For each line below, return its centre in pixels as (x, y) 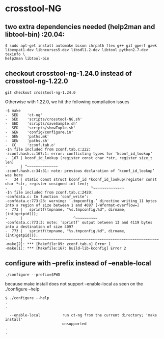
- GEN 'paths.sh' (27, 141)
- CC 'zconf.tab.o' (30, 145)
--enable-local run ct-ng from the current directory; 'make (83, 315)
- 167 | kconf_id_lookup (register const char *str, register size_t (79, 158)
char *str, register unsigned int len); (47, 184)
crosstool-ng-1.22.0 (37, 81)
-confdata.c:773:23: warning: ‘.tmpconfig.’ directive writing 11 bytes (81, 201)
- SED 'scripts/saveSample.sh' (41, 123)
